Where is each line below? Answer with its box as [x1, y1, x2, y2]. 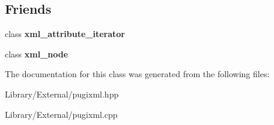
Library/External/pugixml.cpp [5, 108, 118, 120]
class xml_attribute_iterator [5, 28, 125, 40]
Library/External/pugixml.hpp [5, 87, 119, 100]
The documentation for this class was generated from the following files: [5, 68, 270, 80]
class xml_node [5, 47, 68, 60]
